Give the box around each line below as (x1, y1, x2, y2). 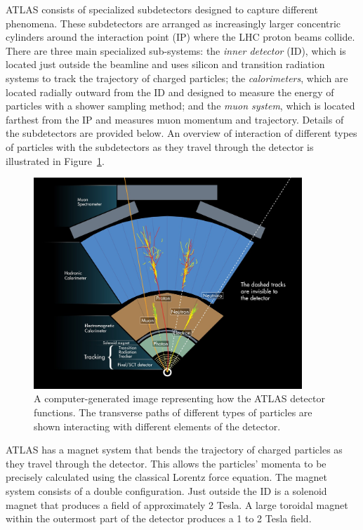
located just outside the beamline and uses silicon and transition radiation (6, 57, 325, 72)
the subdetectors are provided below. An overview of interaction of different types (6, 126, 357, 140)
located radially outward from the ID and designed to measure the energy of (6, 84, 334, 99)
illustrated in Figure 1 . (6, 153, 105, 168)
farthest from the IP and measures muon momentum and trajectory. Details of (6, 112, 344, 126)
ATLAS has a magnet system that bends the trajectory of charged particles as (6, 442, 343, 457)
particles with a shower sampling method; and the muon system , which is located (6, 98, 355, 113)
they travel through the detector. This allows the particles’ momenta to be (6, 456, 326, 470)
